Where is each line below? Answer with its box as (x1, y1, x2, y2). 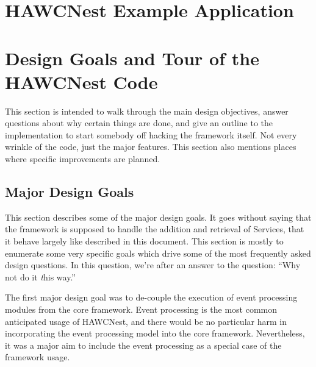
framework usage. (5, 351, 70, 363)
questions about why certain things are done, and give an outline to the (5, 116, 273, 129)
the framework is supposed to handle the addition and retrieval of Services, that (5, 223, 304, 235)
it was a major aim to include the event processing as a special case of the (5, 338, 282, 351)
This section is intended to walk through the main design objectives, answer (5, 104, 289, 117)
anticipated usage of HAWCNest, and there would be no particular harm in (5, 315, 287, 327)
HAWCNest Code (5, 69, 158, 94)
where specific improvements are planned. (5, 152, 160, 165)
